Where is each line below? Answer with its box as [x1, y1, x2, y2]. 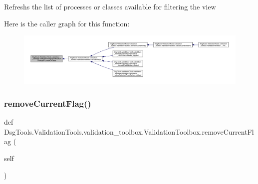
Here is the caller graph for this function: [4, 18, 130, 28]
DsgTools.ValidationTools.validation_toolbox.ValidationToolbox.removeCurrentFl [4, 126, 254, 137]
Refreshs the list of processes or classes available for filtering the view [4, 1, 216, 11]
